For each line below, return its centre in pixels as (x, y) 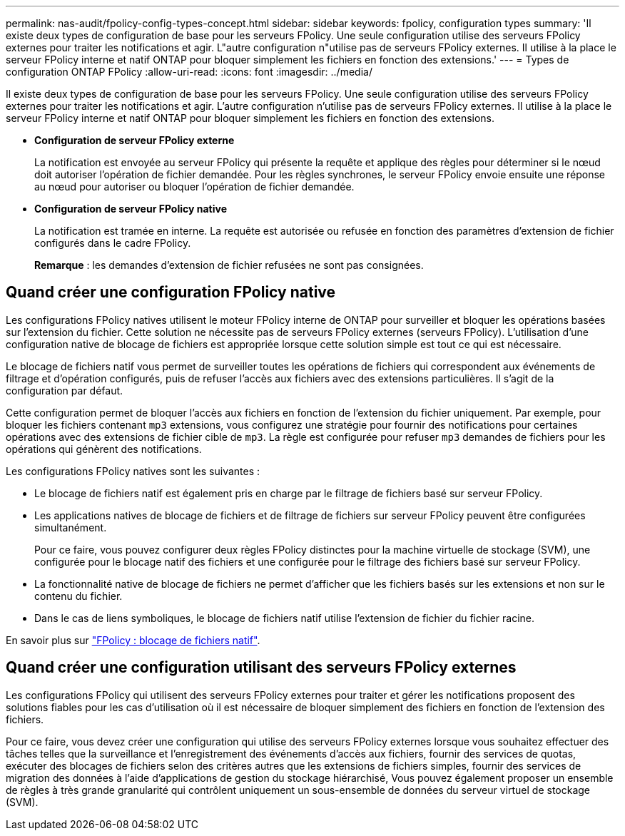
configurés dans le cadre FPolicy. (113, 243)
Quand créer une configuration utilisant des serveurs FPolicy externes (261, 668)
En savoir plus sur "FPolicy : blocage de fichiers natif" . (133, 640)
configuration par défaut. (65, 390)
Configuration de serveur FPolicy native (131, 209)
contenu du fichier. (78, 596)
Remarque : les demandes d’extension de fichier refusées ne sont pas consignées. (229, 265)
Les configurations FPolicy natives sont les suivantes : (133, 471)
